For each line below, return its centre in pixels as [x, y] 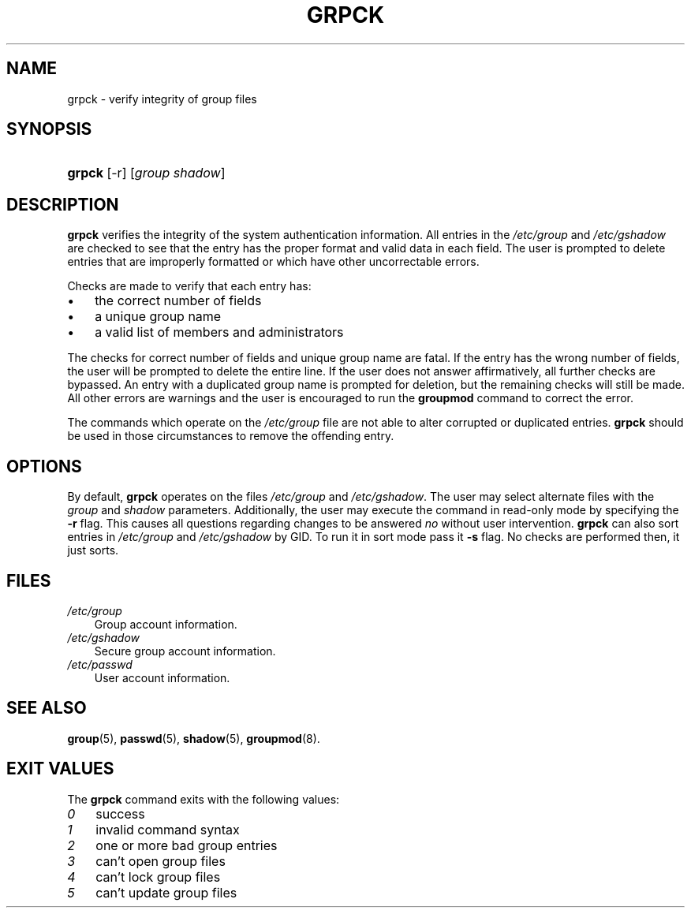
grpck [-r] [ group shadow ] [146, 173]
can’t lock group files [158, 877]
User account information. [162, 677]
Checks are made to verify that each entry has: [189, 286]
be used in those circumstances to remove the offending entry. [231, 436]
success [120, 813]
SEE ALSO [47, 708]
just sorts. [93, 550]
